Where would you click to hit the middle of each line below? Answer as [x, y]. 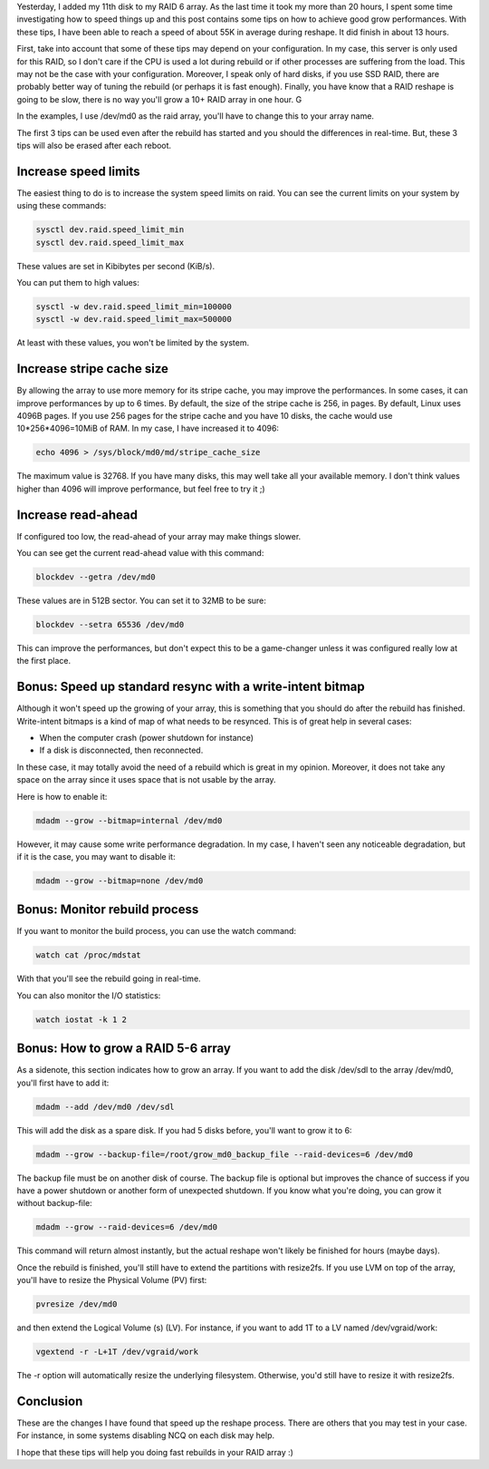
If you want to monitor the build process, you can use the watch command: [157, 931]
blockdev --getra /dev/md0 [96, 577]
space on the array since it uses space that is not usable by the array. [146, 780]
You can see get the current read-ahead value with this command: [140, 553]
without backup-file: [54, 1203]
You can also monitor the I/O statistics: [89, 995]
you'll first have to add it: [63, 1083]
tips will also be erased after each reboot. [94, 145]
